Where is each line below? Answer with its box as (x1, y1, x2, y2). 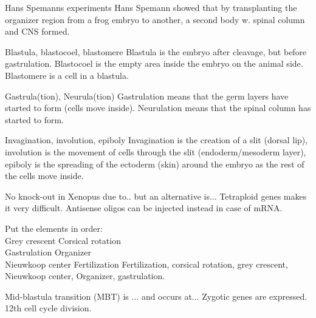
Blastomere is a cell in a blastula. (5, 69, 129, 81)
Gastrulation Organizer (5, 246, 91, 259)
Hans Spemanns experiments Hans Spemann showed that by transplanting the (5, 1, 297, 13)
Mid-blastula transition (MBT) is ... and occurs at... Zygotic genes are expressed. (5, 289, 307, 302)
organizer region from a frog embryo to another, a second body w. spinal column (5, 13, 305, 25)
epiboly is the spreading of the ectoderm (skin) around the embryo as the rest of (5, 157, 304, 170)
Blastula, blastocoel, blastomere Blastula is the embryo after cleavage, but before (5, 45, 307, 58)
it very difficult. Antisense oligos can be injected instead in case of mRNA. (5, 201, 283, 214)
